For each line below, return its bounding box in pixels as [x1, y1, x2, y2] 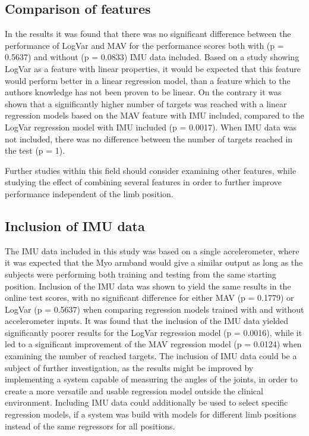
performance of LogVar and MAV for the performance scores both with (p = [5, 39, 284, 51]
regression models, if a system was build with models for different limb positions [5, 408, 297, 421]
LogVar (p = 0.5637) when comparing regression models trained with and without [5, 303, 304, 315]
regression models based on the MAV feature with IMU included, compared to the [5, 109, 304, 122]
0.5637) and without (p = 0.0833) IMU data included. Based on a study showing [5, 51, 299, 63]
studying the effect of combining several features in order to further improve [5, 176, 282, 188]
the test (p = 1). [5, 144, 65, 157]
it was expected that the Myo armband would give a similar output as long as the [5, 256, 303, 269]
